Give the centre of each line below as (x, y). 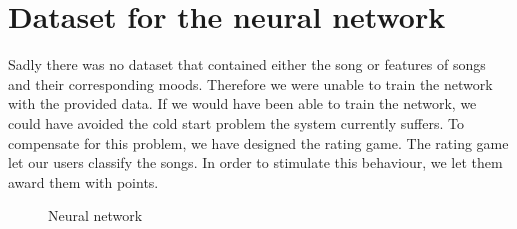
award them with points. (83, 181)
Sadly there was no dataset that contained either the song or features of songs (247, 64)
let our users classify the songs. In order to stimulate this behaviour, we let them (255, 162)
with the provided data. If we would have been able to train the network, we (242, 103)
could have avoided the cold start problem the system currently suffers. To (236, 122)
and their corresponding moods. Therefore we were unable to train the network (250, 83)
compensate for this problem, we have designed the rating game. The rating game (258, 142)
